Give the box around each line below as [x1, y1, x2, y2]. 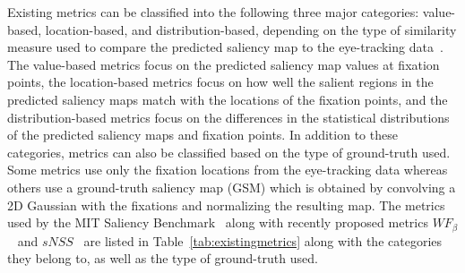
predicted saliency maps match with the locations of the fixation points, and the [7, 90, 448, 108]
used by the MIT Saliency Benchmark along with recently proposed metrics [7, 213, 428, 232]
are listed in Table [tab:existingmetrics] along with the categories [83, 231, 443, 250]
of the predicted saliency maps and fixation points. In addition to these [7, 125, 398, 144]
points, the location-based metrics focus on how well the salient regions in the [7, 73, 434, 91]
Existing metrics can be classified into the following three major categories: [7, 3, 419, 21]
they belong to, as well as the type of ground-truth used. [7, 249, 318, 268]
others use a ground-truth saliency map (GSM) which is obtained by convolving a [7, 177, 456, 196]
